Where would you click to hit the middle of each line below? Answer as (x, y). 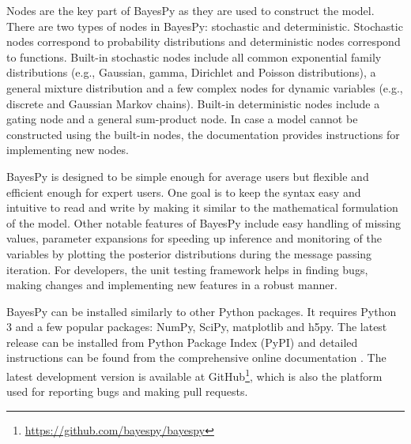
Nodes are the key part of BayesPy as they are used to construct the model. (190, 10)
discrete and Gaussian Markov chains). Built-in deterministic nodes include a (193, 103)
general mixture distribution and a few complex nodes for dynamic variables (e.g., (205, 87)
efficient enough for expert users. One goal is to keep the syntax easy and (184, 192)
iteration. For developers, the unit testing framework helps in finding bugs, (187, 269)
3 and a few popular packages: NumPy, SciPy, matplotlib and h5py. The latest (197, 327)
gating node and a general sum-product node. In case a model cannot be (182, 119)
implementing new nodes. (68, 150)
